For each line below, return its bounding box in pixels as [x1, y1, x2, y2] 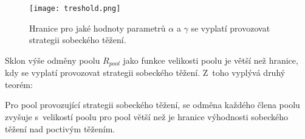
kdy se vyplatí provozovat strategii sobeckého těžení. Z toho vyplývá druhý [5, 66, 286, 79]
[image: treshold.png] [29, 4, 121, 13]
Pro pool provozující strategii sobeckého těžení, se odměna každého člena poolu [5, 98, 300, 111]
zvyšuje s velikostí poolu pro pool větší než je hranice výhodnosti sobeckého [5, 110, 289, 123]
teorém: [5, 78, 33, 90]
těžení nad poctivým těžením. [5, 122, 115, 135]
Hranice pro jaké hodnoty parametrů [29, 21, 166, 34]
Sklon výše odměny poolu [5, 53, 100, 66]
